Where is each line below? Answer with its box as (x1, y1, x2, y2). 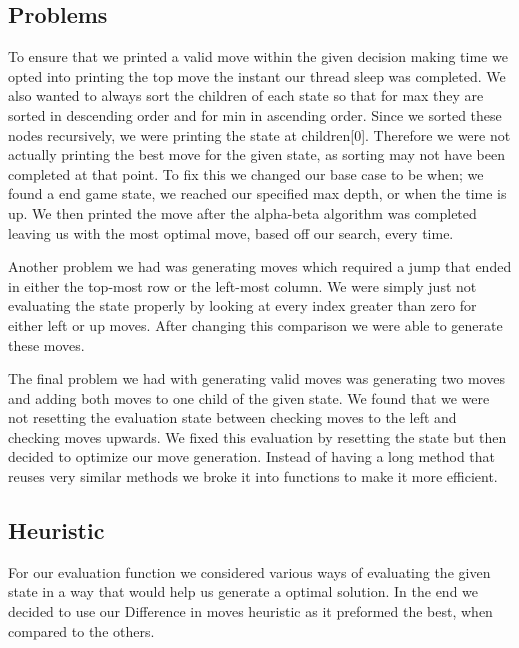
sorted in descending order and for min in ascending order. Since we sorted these (8, 104, 502, 125)
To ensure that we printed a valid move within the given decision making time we (8, 46, 508, 67)
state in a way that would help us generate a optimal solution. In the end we (8, 581, 479, 602)
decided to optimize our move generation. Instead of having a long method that (8, 446, 496, 467)
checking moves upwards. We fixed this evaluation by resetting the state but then (8, 426, 507, 447)
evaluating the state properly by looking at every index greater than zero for (8, 295, 477, 316)
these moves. (8, 334, 85, 355)
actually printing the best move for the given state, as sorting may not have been (8, 144, 506, 165)
